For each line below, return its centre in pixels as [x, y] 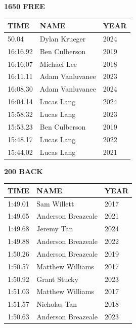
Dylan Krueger [63, 38]
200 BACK [24, 171]
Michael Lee [58, 64]
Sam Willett [55, 203]
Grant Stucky [57, 279]
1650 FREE [25, 6]
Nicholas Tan [57, 304]
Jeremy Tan [55, 229]
